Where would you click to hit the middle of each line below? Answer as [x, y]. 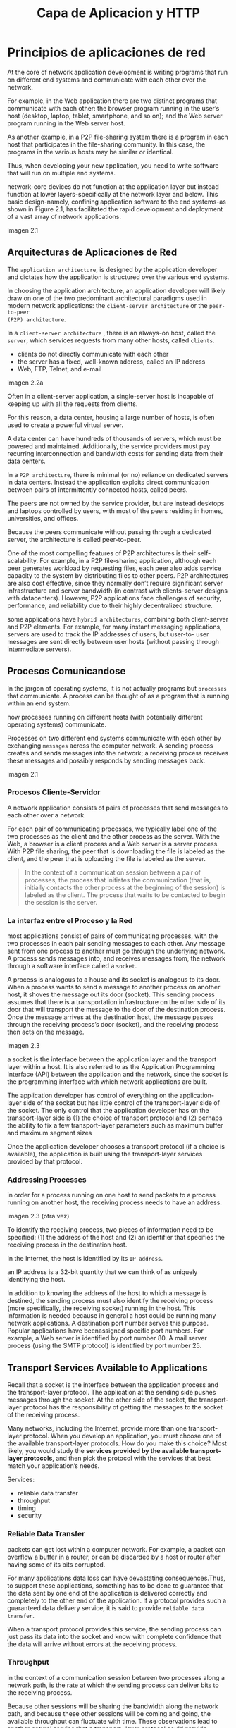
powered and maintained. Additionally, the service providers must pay [109, 446]
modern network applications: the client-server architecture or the [107, 305]
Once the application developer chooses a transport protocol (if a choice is [116, 1147]
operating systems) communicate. [57, 724]
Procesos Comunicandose [67, 671]
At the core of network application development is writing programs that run [118, 72]
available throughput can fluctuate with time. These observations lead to [112, 1721]
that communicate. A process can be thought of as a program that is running [118, 696]
